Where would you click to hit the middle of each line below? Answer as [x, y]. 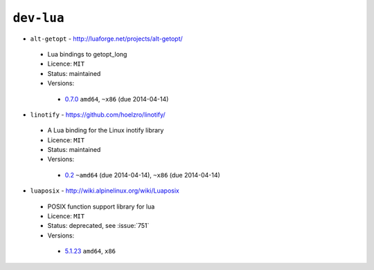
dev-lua [39, 18]
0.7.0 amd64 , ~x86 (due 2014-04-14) [117, 99]
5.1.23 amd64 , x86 [90, 251]
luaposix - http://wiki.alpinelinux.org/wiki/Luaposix [105, 191]
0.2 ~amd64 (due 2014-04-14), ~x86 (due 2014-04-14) [143, 175]
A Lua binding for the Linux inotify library [106, 131]
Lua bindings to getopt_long [87, 54]
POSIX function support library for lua [101, 206]
